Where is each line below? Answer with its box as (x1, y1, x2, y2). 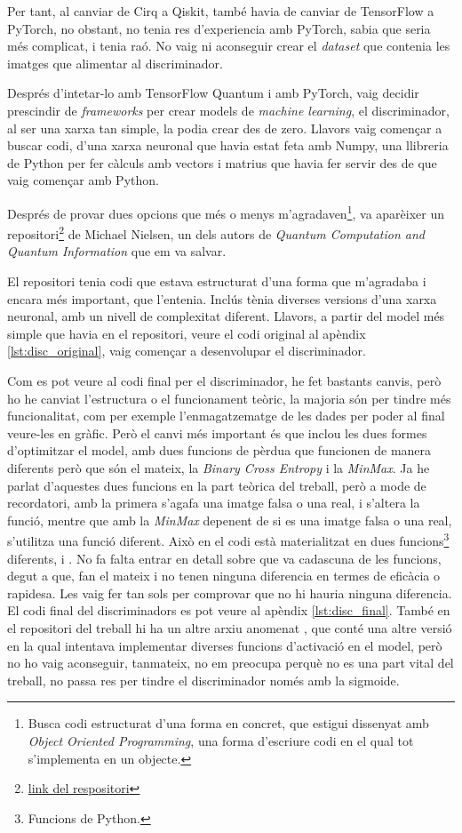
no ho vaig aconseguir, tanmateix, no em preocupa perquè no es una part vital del (7, 653, 454, 672)
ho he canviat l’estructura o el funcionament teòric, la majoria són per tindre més (7, 388, 451, 407)
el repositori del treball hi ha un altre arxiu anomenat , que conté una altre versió (7, 618, 452, 637)
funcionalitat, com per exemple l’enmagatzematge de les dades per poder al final (7, 406, 445, 425)
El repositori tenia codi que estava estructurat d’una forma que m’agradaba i (7, 272, 426, 291)
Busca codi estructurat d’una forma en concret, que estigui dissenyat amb (28, 714, 429, 733)
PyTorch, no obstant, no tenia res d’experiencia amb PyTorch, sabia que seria (7, 19, 431, 37)
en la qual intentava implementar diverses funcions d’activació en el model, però (7, 636, 442, 654)
